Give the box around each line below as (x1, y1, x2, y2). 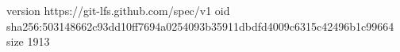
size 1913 (6, 33, 50, 50)
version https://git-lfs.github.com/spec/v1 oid (6, 2, 230, 18)
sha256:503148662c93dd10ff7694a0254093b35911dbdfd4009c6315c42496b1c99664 (6, 17, 394, 34)
